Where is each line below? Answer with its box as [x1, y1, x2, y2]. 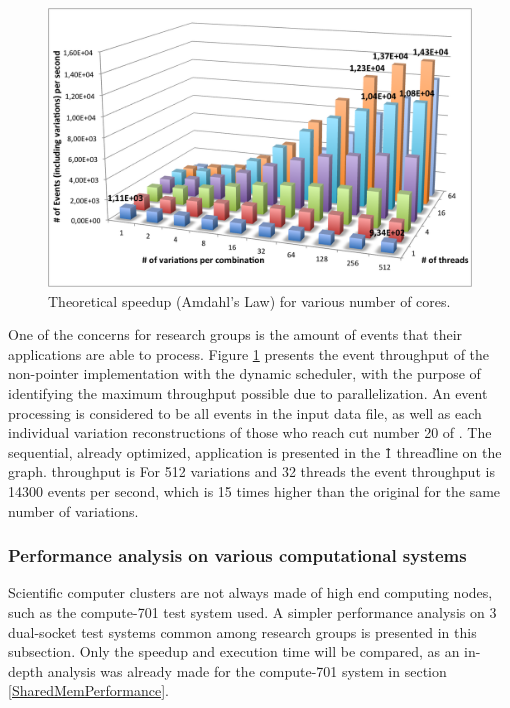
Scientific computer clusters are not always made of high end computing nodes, [8, 582, 493, 603]
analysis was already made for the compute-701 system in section [47, 660, 447, 681]
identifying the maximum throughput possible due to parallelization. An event [8, 383, 488, 404]
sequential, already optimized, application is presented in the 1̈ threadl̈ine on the [8, 441, 502, 462]
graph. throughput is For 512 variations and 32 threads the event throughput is [8, 461, 495, 482]
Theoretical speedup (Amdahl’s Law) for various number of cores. [48, 290, 451, 311]
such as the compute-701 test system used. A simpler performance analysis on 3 [8, 602, 497, 623]
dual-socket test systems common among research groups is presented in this [8, 621, 477, 642]
